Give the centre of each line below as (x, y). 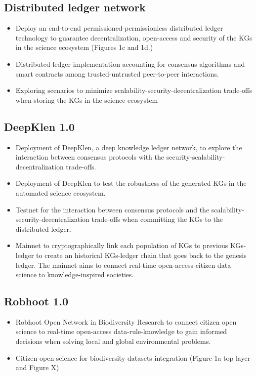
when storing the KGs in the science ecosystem (87, 100)
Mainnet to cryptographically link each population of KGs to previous (122, 245)
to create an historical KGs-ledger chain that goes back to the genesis (141, 255)
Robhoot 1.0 (36, 301)
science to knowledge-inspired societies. (75, 274)
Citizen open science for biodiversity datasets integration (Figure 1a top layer (133, 357)
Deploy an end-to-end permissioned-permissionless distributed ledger (119, 28)
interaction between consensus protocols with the (90, 157)
